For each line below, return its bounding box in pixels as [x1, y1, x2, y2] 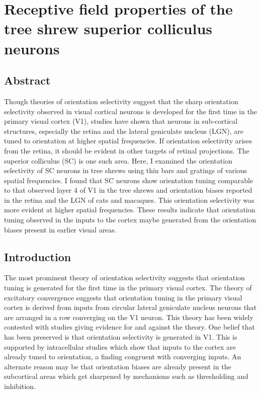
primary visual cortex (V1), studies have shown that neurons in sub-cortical [4, 116, 238, 126]
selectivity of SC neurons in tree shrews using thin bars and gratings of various [4, 165, 247, 176]
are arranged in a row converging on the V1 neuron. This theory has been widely [4, 311, 253, 322]
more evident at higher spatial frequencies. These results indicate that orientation [4, 204, 255, 215]
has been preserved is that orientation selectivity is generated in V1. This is [4, 332, 237, 342]
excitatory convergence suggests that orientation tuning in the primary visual [4, 292, 242, 302]
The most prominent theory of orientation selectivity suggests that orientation [4, 272, 245, 283]
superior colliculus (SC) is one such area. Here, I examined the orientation [4, 155, 232, 166]
